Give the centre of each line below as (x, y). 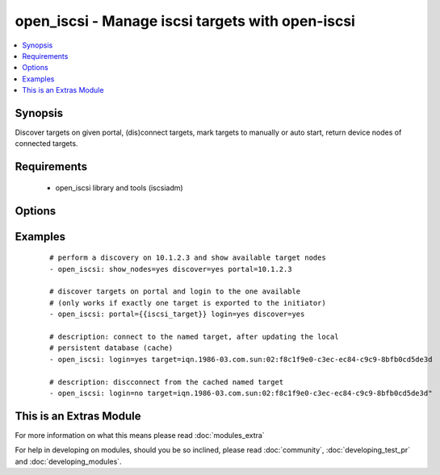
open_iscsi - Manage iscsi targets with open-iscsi (185, 21)
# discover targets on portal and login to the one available (175, 292)
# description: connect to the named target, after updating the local (194, 336)
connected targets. (46, 144)
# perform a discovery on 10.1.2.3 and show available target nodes (188, 258)
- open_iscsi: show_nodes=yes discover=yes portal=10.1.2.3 (171, 269)
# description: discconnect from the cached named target (167, 382)
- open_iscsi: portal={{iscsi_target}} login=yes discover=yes (177, 314)
